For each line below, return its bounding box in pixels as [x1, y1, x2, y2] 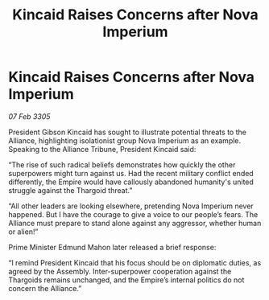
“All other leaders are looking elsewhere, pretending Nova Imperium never [8, 201, 254, 211]
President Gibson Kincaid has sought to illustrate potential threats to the [8, 127, 247, 137]
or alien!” [8, 227, 39, 236]
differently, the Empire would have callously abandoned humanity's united [8, 177, 254, 187]
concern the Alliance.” [8, 283, 82, 293]
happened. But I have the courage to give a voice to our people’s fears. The [8, 209, 259, 219]
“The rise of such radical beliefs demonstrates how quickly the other [8, 159, 236, 170]
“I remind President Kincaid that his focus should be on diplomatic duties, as [8, 257, 262, 267]
